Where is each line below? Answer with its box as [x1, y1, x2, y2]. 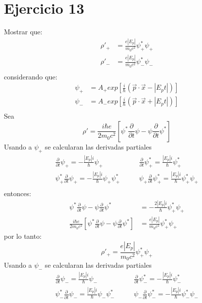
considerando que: [4, 71, 58, 81]
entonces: [4, 188, 31, 198]
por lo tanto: [4, 231, 42, 241]
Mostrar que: [4, 26, 42, 37]
